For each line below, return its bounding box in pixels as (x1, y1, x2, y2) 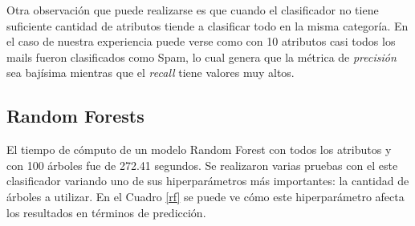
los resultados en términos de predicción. (6, 204, 206, 220)
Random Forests (6, 103, 144, 128)
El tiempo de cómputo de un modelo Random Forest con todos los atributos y (6, 141, 392, 158)
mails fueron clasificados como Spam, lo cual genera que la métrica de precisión (6, 48, 397, 65)
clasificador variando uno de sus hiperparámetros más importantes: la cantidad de (6, 172, 409, 189)
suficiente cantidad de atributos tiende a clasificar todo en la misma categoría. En (6, 17, 409, 34)
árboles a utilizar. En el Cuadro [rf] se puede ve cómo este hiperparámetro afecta (6, 188, 405, 204)
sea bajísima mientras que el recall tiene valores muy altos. (6, 64, 295, 81)
